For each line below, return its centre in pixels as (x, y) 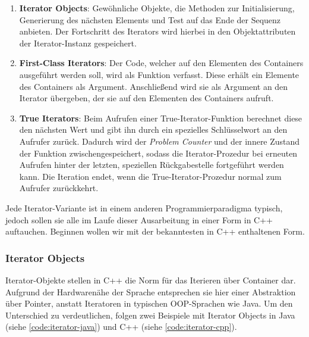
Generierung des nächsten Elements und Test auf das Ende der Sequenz (150, 19)
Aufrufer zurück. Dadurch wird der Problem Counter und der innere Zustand (160, 141)
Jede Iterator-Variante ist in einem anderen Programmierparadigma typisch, (144, 207)
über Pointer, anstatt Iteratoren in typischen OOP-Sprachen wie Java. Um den (149, 303)
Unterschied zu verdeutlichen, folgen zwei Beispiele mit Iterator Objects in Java (150, 315)
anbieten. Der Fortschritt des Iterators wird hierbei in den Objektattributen (157, 31)
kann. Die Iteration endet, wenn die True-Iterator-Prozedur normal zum (150, 176)
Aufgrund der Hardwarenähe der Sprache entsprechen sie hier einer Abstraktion (151, 291)
